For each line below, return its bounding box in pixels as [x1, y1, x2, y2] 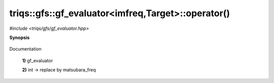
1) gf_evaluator [22, 57, 53, 63]
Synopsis [9, 34, 30, 40]
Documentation [9, 46, 42, 52]
